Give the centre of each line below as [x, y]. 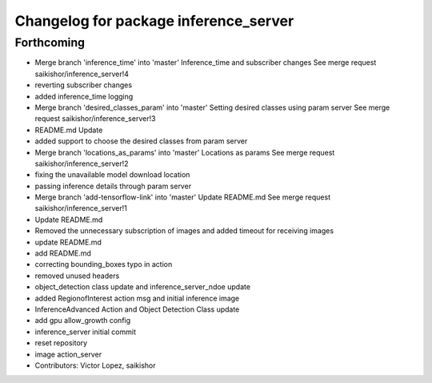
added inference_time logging [84, 96]
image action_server [68, 354]
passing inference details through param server [113, 186]
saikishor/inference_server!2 [82, 163]
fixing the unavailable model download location [112, 175]
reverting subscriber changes [83, 85]
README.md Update [69, 130]
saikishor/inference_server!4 [82, 74]
